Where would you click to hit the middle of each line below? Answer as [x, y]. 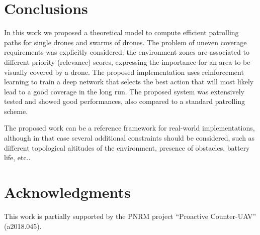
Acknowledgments [67, 192]
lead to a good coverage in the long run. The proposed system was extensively [124, 91]
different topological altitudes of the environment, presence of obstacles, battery [127, 147]
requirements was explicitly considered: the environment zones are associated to [127, 52]
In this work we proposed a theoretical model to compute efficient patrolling [121, 32]
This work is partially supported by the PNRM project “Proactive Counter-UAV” [130, 216]
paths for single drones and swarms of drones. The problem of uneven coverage [125, 42]
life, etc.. [17, 157]
